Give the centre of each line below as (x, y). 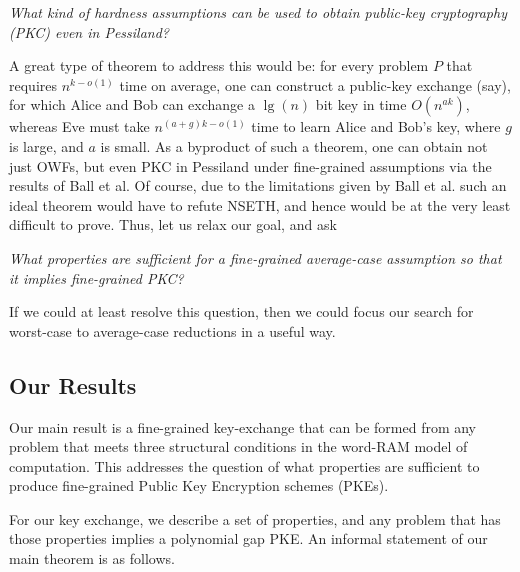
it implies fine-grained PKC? (96, 277)
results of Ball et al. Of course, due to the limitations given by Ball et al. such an (258, 185)
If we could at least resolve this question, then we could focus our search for (241, 311)
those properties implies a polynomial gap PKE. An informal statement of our (248, 538)
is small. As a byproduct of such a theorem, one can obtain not (294, 145)
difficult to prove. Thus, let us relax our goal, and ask (173, 224)
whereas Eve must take (79, 126)
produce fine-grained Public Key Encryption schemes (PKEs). (199, 485)
